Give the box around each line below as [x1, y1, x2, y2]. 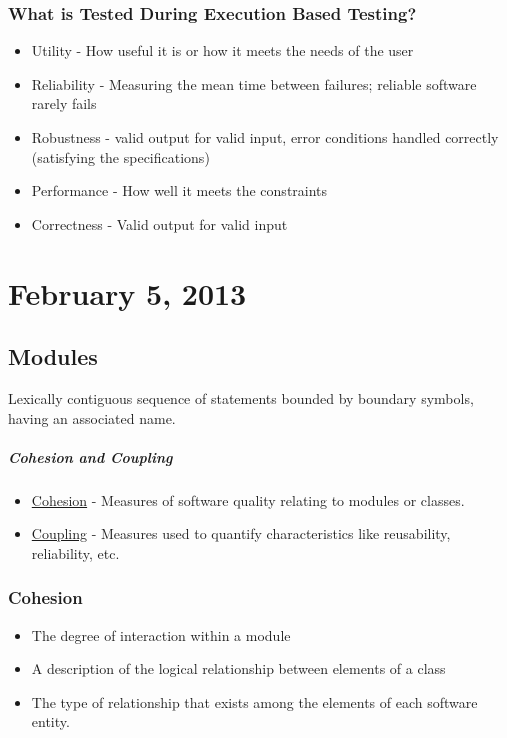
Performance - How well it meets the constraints [31, 180, 328, 201]
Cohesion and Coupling [8, 446, 173, 467]
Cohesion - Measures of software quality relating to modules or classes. [31, 489, 465, 510]
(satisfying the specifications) [31, 146, 210, 167]
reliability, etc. [31, 542, 120, 563]
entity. [31, 711, 70, 732]
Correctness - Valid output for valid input [31, 213, 288, 234]
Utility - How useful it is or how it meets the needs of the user [31, 40, 414, 61]
